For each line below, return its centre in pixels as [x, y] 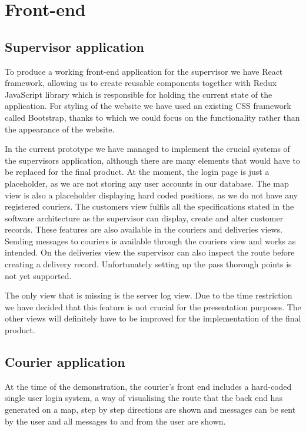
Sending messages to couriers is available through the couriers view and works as [150, 241]
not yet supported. [38, 275]
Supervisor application [75, 46]
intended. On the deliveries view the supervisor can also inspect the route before [150, 252]
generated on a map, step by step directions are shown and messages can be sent [150, 410]
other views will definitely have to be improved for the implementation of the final [153, 318]
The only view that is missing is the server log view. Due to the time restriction [149, 295]
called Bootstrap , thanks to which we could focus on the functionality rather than [152, 117]
